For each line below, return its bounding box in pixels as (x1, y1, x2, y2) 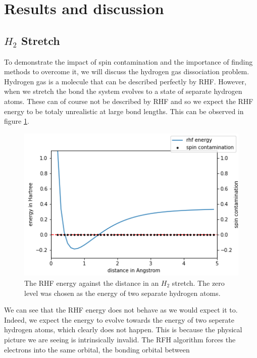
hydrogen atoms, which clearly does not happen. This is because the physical (4, 324, 242, 335)
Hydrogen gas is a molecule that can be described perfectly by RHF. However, (4, 76, 246, 86)
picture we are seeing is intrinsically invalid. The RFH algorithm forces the (4, 334, 236, 344)
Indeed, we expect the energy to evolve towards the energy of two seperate (4, 314, 235, 325)
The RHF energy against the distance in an (24, 277, 159, 288)
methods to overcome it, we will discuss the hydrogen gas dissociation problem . (4, 66, 249, 77)
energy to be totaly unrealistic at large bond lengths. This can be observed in (4, 106, 244, 116)
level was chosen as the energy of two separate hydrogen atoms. (24, 287, 221, 298)
